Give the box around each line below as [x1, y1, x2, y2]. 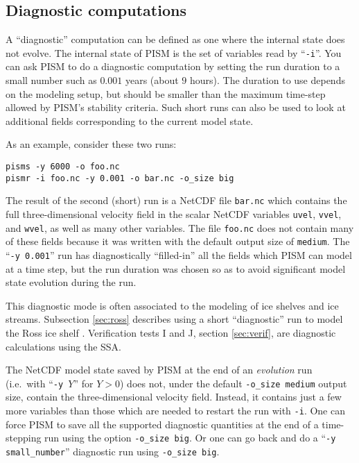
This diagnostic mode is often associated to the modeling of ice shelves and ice [6, 298, 339, 312]
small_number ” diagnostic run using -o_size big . [6, 444, 220, 458]
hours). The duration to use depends [190, 73, 345, 87]
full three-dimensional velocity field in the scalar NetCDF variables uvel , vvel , [6, 206, 342, 221]
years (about [125, 73, 179, 87]
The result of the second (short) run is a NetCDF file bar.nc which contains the [6, 193, 347, 208]
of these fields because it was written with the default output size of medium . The [6, 234, 350, 249]
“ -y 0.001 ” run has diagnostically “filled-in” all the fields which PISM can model [6, 247, 352, 262]
